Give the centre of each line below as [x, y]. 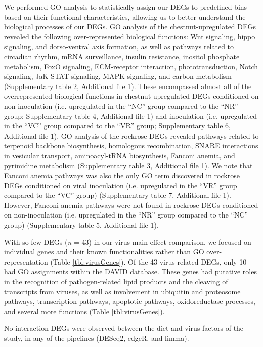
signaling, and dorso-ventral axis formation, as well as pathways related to [119, 46]
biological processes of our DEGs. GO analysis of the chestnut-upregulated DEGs [130, 27]
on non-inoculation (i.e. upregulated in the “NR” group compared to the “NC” [126, 215]
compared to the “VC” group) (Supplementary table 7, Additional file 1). [118, 195]
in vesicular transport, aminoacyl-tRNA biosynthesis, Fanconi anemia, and [120, 155]
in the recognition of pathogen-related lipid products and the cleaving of [116, 281]
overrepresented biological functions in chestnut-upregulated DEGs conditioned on [131, 96]
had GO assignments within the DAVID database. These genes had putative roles [130, 271]
